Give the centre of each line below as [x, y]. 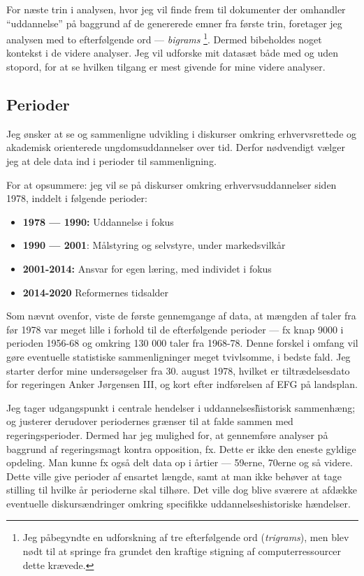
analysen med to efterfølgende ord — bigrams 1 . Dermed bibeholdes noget [164, 38]
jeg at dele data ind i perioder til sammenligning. [111, 161]
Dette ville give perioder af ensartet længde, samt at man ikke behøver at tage [174, 476]
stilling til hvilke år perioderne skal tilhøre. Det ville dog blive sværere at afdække [182, 490]
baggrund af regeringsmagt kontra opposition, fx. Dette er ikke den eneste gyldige [181, 448]
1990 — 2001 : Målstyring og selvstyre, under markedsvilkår [154, 245]
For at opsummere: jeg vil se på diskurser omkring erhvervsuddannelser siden [172, 184]
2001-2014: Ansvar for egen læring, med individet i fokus [147, 268]
